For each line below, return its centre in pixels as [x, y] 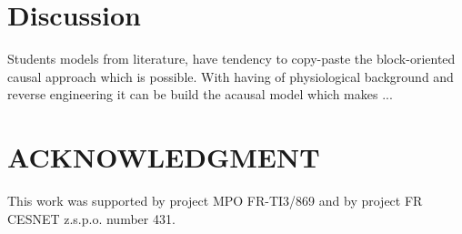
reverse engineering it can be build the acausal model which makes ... [200, 94]
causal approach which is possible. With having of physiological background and [231, 76]
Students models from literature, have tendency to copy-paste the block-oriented [231, 59]
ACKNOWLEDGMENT [164, 157]
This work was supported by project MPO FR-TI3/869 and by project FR [215, 201]
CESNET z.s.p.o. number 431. [91, 218]
